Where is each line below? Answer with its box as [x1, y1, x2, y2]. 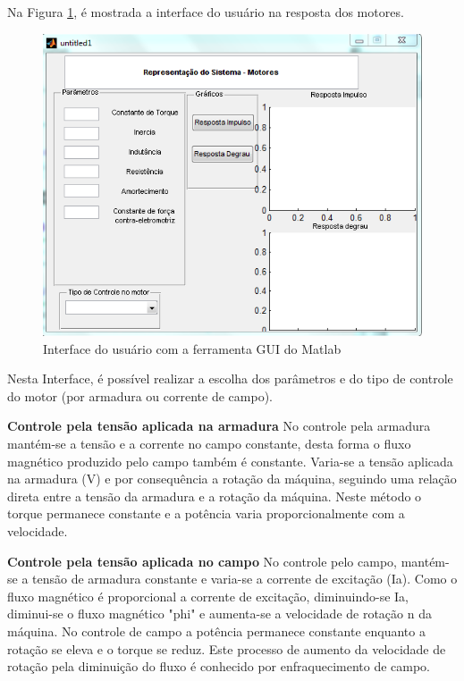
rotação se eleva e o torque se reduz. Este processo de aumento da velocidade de [7, 639, 446, 658]
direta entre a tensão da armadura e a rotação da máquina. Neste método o [7, 486, 422, 505]
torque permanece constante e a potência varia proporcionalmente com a [7, 504, 405, 523]
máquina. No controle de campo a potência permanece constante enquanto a [7, 621, 426, 640]
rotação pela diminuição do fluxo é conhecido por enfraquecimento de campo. [7, 657, 431, 676]
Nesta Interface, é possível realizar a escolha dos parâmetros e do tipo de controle [7, 369, 453, 388]
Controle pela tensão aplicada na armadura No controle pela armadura [7, 416, 431, 435]
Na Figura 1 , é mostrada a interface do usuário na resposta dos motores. [7, 3, 404, 21]
